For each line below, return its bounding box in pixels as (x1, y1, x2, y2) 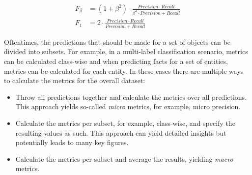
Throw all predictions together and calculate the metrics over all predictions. (15, 91, 247, 102)
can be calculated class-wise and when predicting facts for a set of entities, (4, 56, 228, 66)
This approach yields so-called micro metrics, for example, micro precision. (15, 101, 241, 112)
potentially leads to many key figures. (15, 137, 129, 147)
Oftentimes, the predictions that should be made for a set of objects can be (4, 36, 230, 47)
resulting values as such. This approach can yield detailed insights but (15, 127, 226, 138)
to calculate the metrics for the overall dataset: (4, 75, 145, 86)
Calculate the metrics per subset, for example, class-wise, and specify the (15, 117, 235, 128)
